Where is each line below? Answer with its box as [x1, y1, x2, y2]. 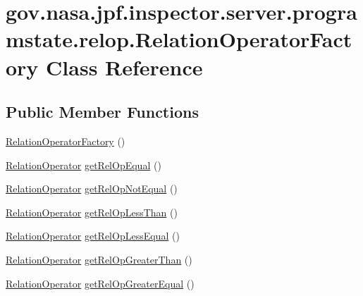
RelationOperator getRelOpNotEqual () [6, 181, 178, 196]
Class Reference [46, 52, 203, 81]
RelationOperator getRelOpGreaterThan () [6, 252, 192, 266]
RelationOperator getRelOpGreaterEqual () [6, 276, 195, 290]
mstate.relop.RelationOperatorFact [6, 25, 352, 54]
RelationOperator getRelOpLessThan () [6, 204, 178, 219]
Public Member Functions [6, 101, 199, 123]
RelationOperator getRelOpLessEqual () [6, 228, 180, 243]
